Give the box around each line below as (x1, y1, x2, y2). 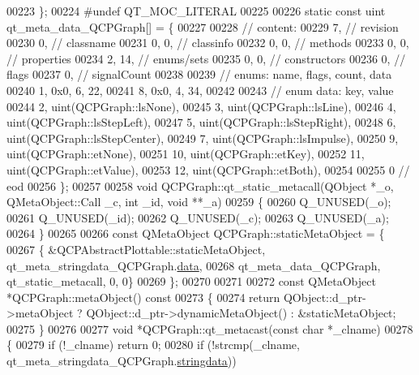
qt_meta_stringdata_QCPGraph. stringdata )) (6, 352, 237, 369)
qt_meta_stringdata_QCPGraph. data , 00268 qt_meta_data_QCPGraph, (6, 256, 381, 274)
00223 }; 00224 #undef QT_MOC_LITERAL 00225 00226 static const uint (6, 2, 386, 19)
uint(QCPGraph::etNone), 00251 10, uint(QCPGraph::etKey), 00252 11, (6, 145, 365, 162)
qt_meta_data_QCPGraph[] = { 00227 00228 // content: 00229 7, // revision (6, 18, 399, 35)
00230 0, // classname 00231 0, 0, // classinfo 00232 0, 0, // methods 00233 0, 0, (6, 34, 409, 51)
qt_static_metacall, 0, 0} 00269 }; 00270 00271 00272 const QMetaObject (6, 273, 376, 290)
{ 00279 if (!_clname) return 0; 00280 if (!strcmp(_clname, (6, 336, 300, 353)
